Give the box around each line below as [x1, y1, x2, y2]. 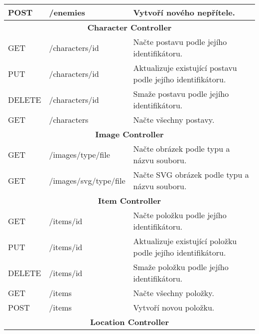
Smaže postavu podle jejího [133, 88, 229, 99]
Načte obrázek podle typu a [133, 143, 230, 154]
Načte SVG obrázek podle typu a [133, 169, 249, 180]
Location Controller [90, 316, 169, 328]
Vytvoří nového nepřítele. [133, 6, 235, 18]
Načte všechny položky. [133, 287, 214, 299]
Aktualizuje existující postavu [133, 62, 237, 73]
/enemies [49, 6, 85, 18]
